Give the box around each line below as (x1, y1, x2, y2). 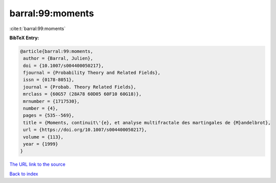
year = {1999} (23, 141, 58, 147)
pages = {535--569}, (23, 113, 75, 118)
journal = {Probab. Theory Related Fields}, (23, 84, 136, 90)
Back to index (9, 171, 38, 177)
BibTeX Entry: (9, 35, 39, 41)
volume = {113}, (23, 134, 64, 140)
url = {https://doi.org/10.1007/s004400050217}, (23, 127, 147, 133)
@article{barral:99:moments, (20, 48, 94, 54)
